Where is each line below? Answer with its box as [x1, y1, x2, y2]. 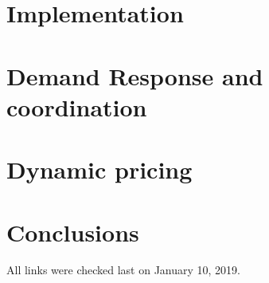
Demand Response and [6, 59, 263, 92]
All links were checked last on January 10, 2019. [6, 261, 241, 278]
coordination [6, 90, 147, 123]
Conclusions [6, 215, 139, 248]
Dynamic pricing [6, 153, 193, 186]
